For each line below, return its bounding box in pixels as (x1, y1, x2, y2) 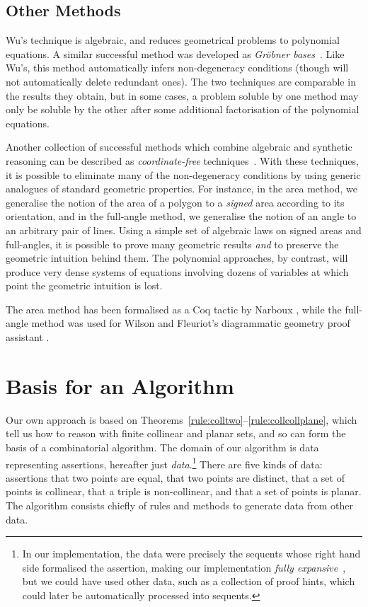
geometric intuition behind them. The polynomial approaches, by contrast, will (6, 250, 348, 265)
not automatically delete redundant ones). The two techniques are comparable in (6, 74, 356, 88)
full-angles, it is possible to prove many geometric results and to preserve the (6, 236, 339, 251)
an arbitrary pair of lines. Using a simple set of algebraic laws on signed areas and (6, 222, 362, 237)
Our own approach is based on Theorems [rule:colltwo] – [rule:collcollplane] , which (6, 412, 357, 427)
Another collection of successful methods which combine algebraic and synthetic (6, 139, 352, 154)
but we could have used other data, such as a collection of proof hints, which (22, 574, 355, 589)
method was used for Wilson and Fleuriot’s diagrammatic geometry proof (31, 316, 350, 330)
